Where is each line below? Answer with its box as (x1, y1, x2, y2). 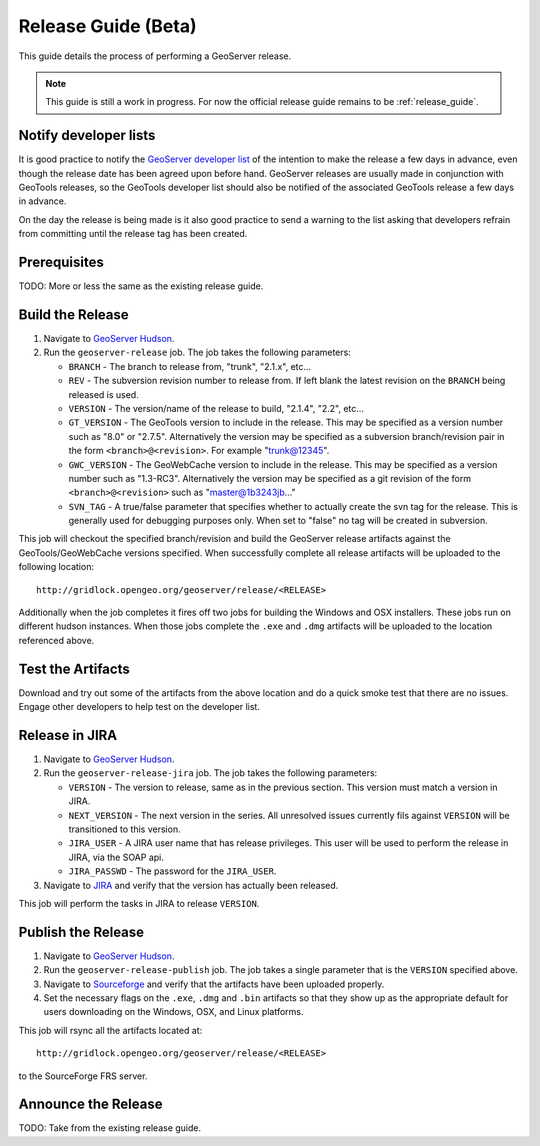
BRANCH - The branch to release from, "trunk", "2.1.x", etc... (68, 360, 312, 372)
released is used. (68, 388, 139, 400)
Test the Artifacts (18, 660, 130, 677)
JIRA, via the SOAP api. (68, 851, 165, 863)
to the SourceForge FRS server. (18, 1070, 148, 1082)
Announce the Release (18, 1096, 163, 1113)
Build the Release (18, 306, 129, 323)
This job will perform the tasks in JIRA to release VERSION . (18, 897, 260, 909)
